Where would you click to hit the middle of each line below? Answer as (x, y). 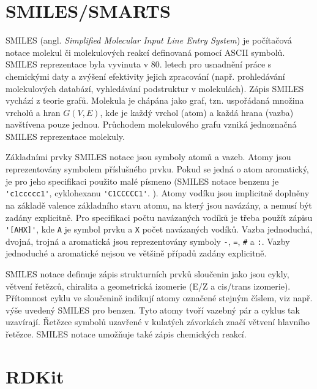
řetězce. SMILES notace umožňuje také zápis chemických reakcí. (126, 333)
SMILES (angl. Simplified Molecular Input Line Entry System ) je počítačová (149, 40)
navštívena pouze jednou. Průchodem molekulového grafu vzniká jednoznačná (151, 124)
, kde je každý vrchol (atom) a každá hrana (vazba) (197, 112)
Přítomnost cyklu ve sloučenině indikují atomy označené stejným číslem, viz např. (159, 298)
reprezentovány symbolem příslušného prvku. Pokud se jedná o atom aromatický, (157, 169)
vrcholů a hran (33, 112)
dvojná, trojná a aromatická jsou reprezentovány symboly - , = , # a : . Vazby (148, 241)
